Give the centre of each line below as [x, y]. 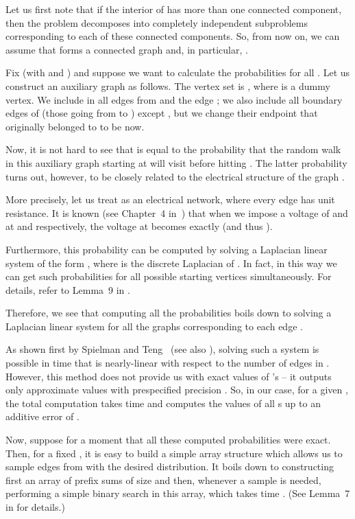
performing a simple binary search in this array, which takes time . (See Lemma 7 [178, 493]
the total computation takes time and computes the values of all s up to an [163, 403]
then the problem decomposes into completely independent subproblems [157, 22]
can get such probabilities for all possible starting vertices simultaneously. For [169, 276]
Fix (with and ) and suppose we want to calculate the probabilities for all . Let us [178, 72]
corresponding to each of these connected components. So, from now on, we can [173, 36]
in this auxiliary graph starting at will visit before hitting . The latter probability [176, 162]
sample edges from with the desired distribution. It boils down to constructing [170, 466]
